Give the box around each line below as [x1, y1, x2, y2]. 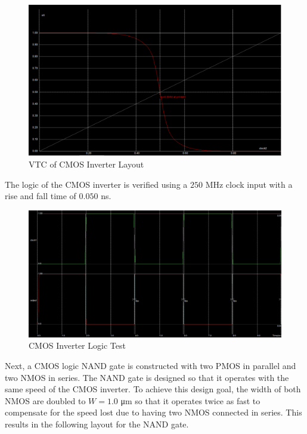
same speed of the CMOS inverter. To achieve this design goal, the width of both [5, 383, 301, 395]
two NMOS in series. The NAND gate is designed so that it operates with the [5, 371, 289, 383]
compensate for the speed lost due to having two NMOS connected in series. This [5, 406, 302, 418]
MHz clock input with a [205, 178, 293, 190]
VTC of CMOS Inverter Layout [29, 158, 144, 170]
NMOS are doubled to [5, 394, 86, 407]
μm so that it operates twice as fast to [120, 394, 261, 407]
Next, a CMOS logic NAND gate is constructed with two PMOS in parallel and [5, 359, 296, 371]
